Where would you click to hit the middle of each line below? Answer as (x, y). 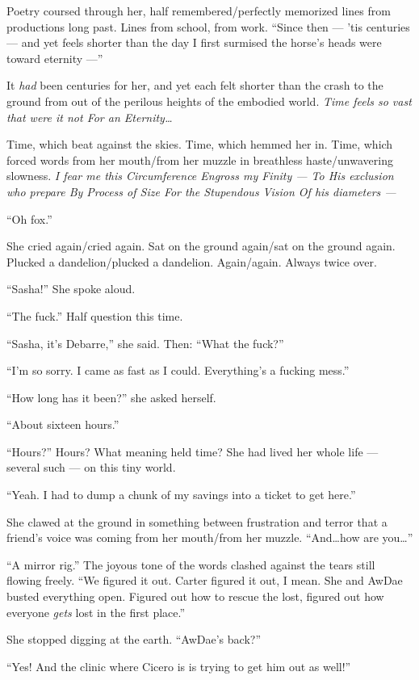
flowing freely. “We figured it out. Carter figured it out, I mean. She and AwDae (205, 580)
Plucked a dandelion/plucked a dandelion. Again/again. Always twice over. (192, 261)
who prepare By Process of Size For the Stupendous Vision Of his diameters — (201, 191)
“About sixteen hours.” (63, 424)
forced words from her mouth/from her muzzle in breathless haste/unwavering (200, 160)
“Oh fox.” (29, 218)
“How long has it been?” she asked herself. (111, 397)
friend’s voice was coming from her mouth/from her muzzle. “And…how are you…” (210, 537)
